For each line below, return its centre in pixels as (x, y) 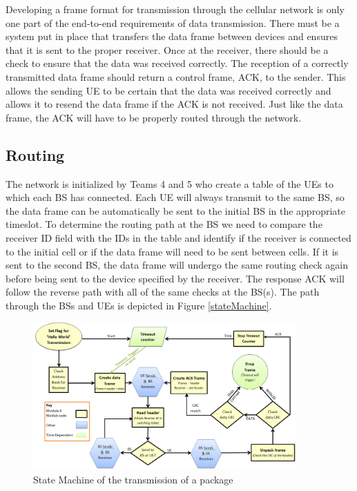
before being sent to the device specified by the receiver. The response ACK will (175, 278)
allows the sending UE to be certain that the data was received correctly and (168, 90)
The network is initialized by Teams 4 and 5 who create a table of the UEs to (170, 183)
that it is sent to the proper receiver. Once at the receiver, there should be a (167, 49)
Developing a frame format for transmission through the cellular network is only (175, 9)
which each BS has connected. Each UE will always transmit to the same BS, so (175, 197)
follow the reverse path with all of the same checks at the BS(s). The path (163, 292)
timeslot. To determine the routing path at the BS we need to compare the (164, 224)
